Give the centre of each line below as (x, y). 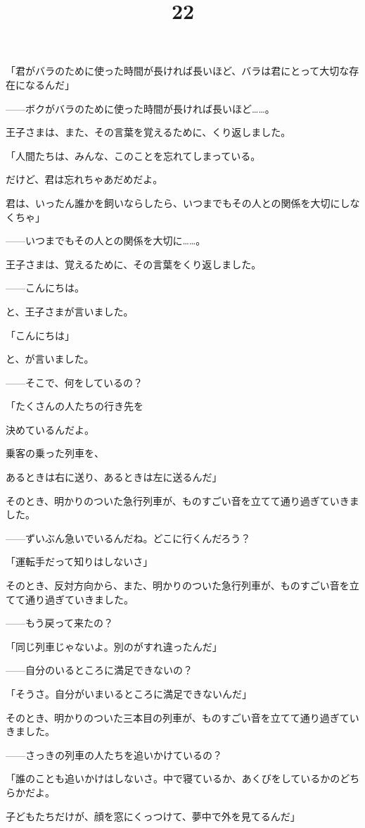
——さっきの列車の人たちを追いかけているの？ (114, 754)
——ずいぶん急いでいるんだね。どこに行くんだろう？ (128, 538)
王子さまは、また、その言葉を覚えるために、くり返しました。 (148, 132)
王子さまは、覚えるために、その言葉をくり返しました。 (134, 264)
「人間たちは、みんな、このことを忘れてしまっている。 (133, 155)
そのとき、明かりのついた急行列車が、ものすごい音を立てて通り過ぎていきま (182, 500)
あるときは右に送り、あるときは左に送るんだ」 (114, 477)
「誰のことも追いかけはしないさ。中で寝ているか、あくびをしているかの (173, 778)
